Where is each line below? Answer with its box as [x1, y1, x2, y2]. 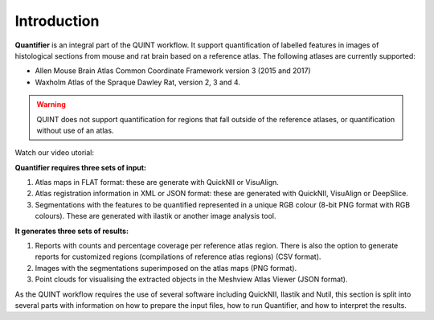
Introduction [14, 12, 100, 30]
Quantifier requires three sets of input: [14, 162, 147, 172]
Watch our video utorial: [14, 148, 95, 158]
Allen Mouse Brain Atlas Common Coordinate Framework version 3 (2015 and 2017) [35, 66, 311, 76]
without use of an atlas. [36, 125, 114, 135]
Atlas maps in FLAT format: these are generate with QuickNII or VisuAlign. [35, 178, 279, 187]
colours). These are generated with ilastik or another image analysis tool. [35, 211, 276, 221]
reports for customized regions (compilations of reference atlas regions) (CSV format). [35, 252, 321, 261]
